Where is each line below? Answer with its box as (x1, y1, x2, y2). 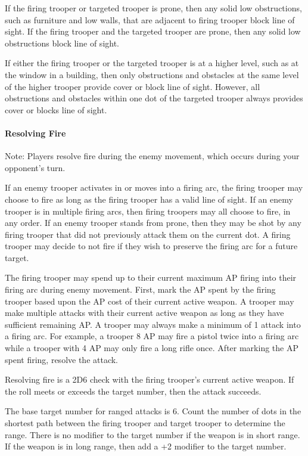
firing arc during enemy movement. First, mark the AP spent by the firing (5, 283, 276, 296)
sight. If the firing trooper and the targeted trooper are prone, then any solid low (5, 25, 301, 38)
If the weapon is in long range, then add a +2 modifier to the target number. (5, 440, 287, 452)
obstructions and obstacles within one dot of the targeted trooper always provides (5, 92, 303, 104)
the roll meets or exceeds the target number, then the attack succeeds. (5, 384, 262, 397)
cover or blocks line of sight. (5, 103, 107, 116)
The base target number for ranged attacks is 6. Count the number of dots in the (5, 405, 301, 417)
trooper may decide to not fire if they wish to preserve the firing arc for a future (5, 240, 298, 252)
